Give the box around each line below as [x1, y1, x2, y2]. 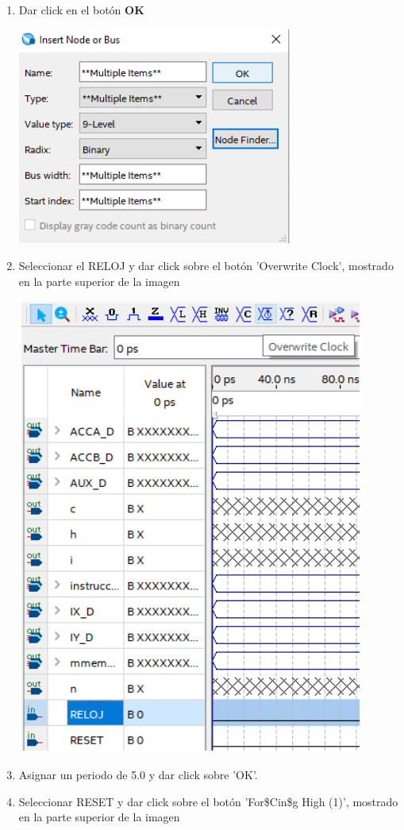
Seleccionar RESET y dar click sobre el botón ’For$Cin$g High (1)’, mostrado [18, 793, 398, 809]
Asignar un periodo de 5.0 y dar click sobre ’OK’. [18, 766, 258, 782]
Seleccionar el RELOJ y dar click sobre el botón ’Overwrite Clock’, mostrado [18, 257, 394, 274]
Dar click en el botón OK [18, 2, 144, 17]
